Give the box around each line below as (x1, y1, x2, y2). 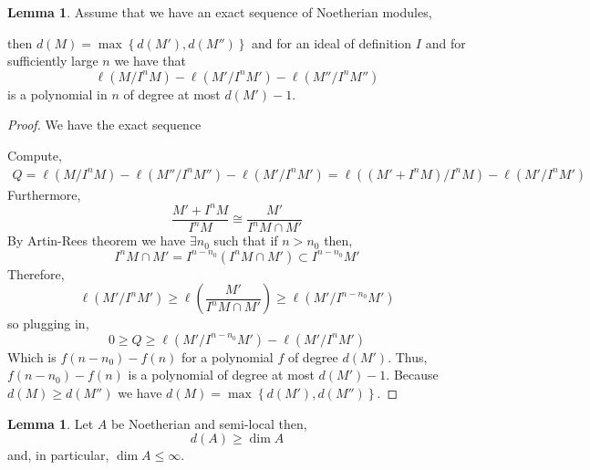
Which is (7, 347, 57, 366)
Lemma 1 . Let (7, 413, 94, 433)
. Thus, (388, 347, 428, 366)
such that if (213, 231, 278, 250)
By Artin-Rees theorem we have (7, 231, 186, 250)
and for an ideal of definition (252, 33, 412, 52)
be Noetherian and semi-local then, (110, 413, 307, 433)
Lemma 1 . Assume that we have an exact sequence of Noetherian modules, (7, 3, 432, 21)
